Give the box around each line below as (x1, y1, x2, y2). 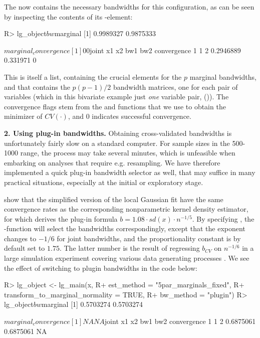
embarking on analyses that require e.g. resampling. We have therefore (4, 157, 220, 167)
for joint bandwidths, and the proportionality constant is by (57, 233, 241, 243)
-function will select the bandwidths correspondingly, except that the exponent (4, 223, 245, 234)
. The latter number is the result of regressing (59, 243, 200, 253)
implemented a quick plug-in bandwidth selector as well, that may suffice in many (4, 167, 255, 178)
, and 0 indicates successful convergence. (68, 111, 191, 121)
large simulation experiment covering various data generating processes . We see (4, 253, 249, 263)
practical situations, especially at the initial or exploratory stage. (4, 177, 203, 187)
